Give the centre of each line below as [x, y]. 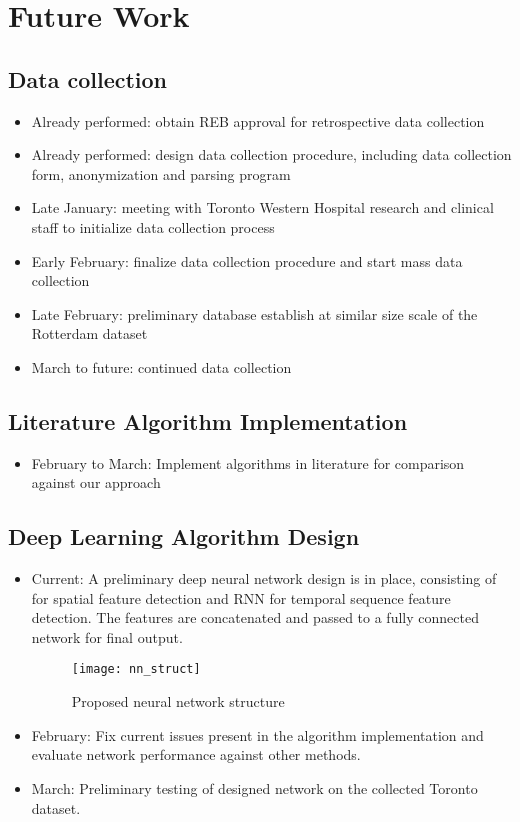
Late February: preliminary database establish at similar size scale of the [254, 313]
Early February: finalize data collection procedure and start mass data [247, 260]
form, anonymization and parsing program [161, 173]
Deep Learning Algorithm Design [184, 536]
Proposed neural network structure [178, 701]
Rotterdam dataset [89, 333]
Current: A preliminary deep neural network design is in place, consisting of [264, 578]
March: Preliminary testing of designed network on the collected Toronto [254, 787]
